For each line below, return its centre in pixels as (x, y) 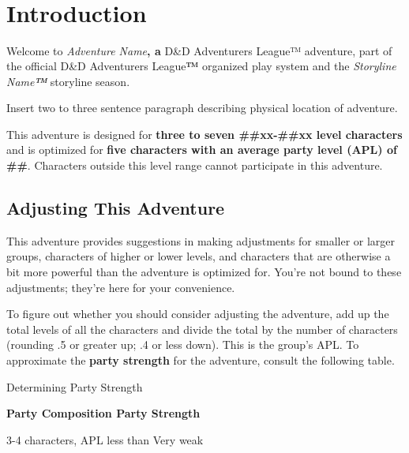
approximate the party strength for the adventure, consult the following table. (201, 360)
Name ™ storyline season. (68, 81)
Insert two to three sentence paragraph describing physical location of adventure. (202, 108)
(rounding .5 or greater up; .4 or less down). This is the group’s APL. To (183, 344)
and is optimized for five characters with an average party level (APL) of (202, 150)
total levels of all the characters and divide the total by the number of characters (202, 329)
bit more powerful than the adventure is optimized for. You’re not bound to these (204, 272)
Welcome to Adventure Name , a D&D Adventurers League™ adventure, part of (199, 50)
